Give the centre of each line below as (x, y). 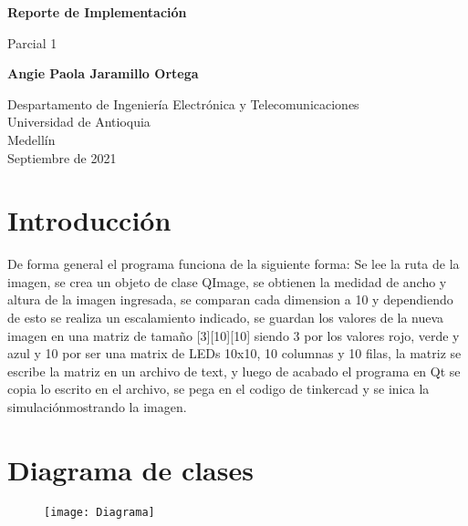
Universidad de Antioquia (79, 122)
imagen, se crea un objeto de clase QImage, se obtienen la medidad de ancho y (227, 281)
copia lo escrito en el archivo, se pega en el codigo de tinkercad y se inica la (218, 389)
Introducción (89, 220)
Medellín (31, 139)
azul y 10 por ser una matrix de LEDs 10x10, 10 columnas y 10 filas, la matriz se (234, 353)
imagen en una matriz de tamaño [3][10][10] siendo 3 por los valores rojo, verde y (234, 335)
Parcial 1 (32, 42)
